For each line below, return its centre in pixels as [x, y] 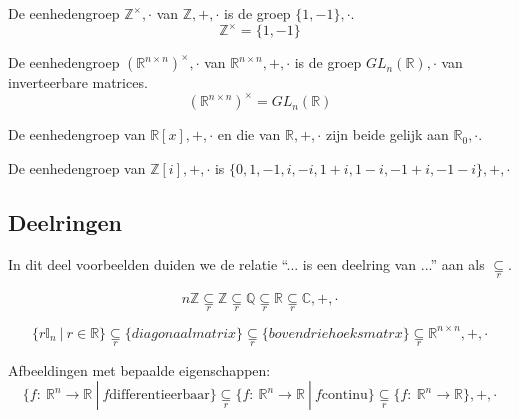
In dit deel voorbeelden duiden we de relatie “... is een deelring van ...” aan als [246, 263]
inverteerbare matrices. [78, 82]
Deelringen [65, 221]
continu [344, 395]
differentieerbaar [159, 395]
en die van [249, 134]
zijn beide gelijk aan [387, 134]
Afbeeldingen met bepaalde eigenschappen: [139, 369]
